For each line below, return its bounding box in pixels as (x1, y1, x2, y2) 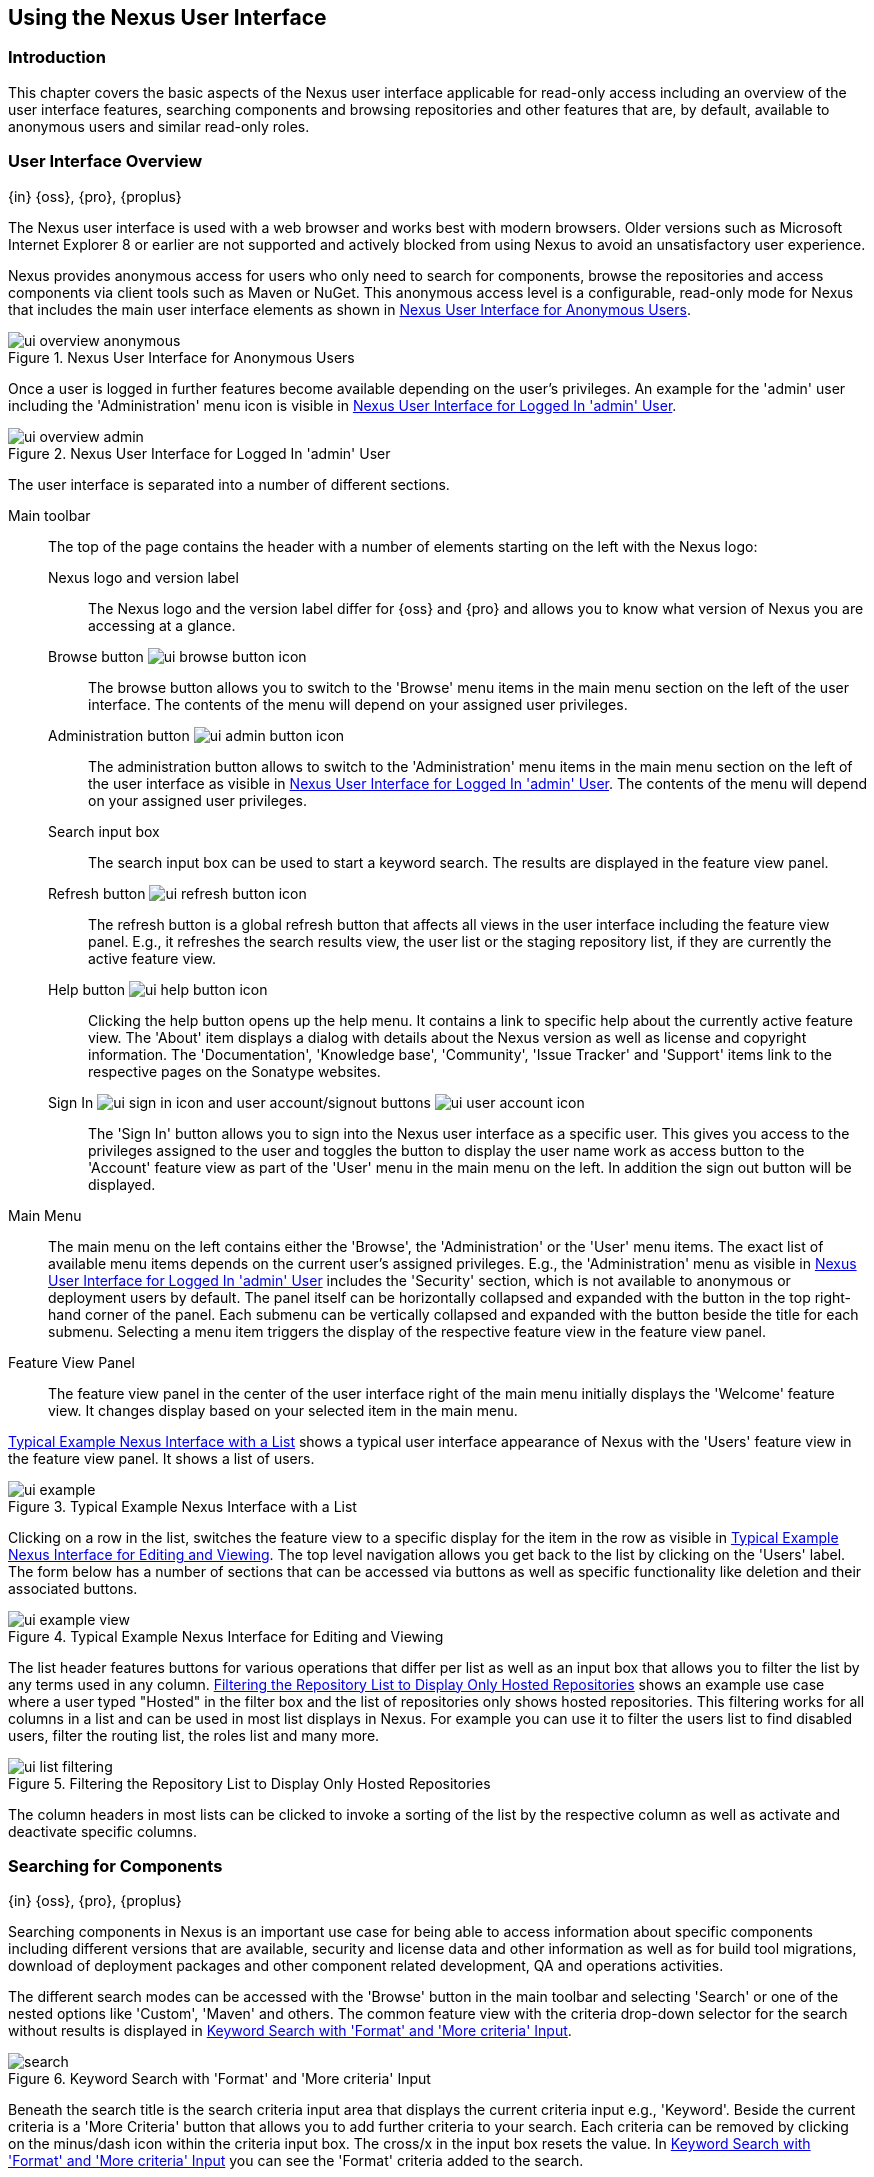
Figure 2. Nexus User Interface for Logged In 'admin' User (8, 444, 391, 462)
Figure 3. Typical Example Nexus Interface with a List (8, 1497, 357, 1515)
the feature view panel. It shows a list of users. (8, 1449, 315, 1467)
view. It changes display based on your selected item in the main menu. (48, 1401, 518, 1419)
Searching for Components (8, 1855, 223, 1876)
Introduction (8, 47, 106, 68)
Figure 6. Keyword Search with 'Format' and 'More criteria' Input (8, 2070, 431, 2088)
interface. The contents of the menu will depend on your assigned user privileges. (88, 695, 628, 713)
